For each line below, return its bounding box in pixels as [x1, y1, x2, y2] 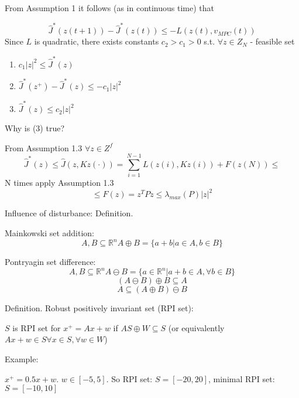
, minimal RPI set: [208, 372, 275, 385]
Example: [5, 353, 39, 365]
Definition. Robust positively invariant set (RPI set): [5, 302, 194, 314]
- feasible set [250, 35, 295, 47]
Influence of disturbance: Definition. [5, 207, 133, 219]
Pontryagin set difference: [5, 256, 96, 268]
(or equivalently [168, 321, 225, 334]
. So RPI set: [106, 372, 153, 385]
